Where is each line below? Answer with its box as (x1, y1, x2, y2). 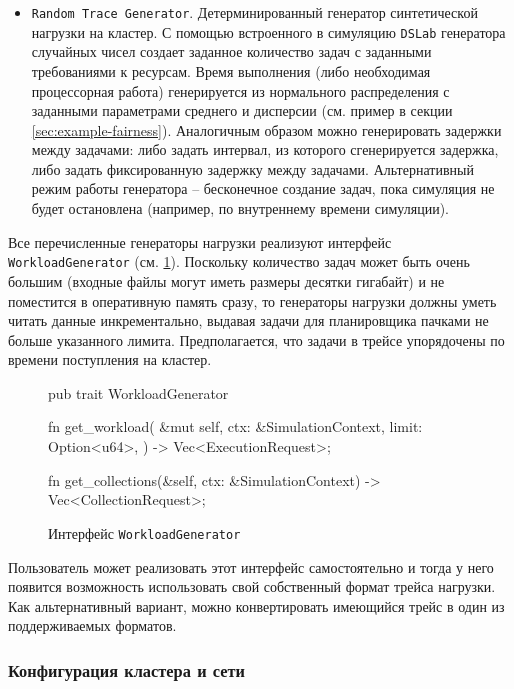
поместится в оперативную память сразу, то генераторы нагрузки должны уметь (8, 290, 497, 311)
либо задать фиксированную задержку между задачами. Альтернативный (31, 158, 474, 179)
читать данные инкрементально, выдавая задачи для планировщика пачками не (8, 310, 489, 331)
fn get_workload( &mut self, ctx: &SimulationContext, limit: (48, 416, 423, 437)
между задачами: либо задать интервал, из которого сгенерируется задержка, (31, 139, 499, 160)
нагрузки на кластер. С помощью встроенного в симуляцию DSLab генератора (31, 21, 506, 42)
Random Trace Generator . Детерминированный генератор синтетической (31, 2, 478, 22)
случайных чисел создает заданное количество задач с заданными (31, 41, 432, 62)
